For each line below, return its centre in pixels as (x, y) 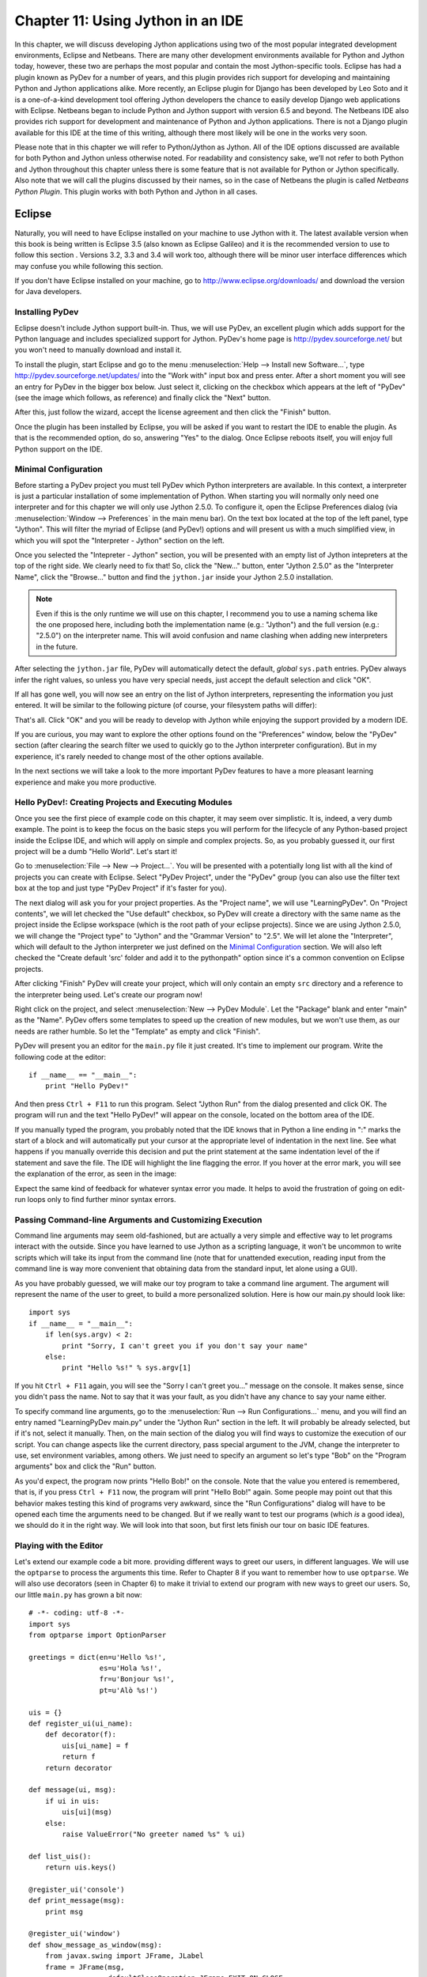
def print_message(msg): (77, 1901)
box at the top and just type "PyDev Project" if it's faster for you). (121, 888)
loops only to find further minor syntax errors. (102, 1199)
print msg (64, 1911)
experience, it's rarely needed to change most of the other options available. (139, 756)
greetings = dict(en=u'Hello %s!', (98, 1657)
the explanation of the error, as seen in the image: (96, 1174)
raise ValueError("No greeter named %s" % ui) (154, 1834)
